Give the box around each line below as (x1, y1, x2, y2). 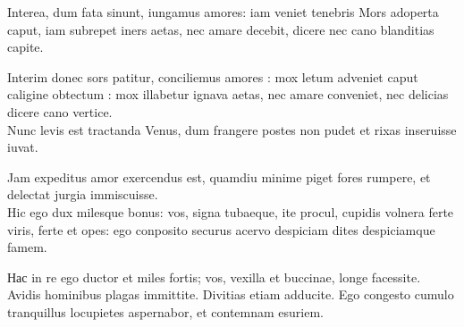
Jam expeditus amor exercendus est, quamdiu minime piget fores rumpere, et (7, 167, 431, 186)
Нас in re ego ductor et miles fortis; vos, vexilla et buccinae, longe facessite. (7, 267, 421, 286)
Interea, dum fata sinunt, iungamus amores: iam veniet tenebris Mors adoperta (7, 3, 439, 21)
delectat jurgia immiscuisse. (7, 185, 158, 204)
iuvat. (7, 138, 38, 156)
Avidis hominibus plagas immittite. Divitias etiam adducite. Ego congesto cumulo (7, 285, 454, 304)
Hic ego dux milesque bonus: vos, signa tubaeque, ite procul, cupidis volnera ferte (7, 202, 454, 221)
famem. (7, 238, 47, 256)
